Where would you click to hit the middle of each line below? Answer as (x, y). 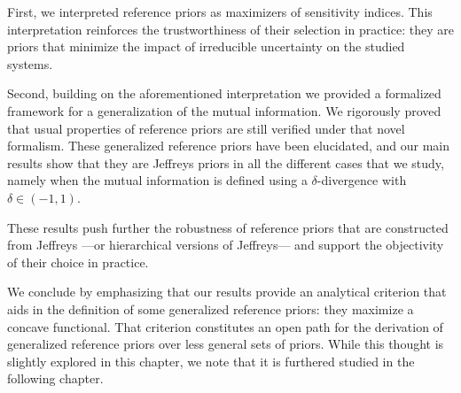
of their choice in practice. (78, 262)
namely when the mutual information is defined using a (157, 180)
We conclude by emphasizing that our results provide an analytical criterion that (227, 292)
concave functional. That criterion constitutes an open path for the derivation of (225, 326)
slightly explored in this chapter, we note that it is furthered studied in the (211, 361)
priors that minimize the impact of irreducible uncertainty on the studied (206, 46)
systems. (30, 63)
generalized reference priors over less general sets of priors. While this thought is (226, 344)
